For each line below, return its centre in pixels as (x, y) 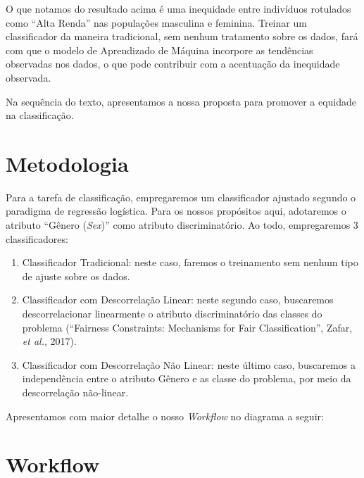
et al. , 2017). (49, 341)
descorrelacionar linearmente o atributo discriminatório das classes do (172, 314)
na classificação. (40, 115)
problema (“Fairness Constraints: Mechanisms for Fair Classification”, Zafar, (187, 327)
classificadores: (37, 238)
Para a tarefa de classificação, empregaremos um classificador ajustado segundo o (181, 197)
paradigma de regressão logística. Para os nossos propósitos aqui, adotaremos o (176, 211)
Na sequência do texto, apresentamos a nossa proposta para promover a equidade (181, 101)
